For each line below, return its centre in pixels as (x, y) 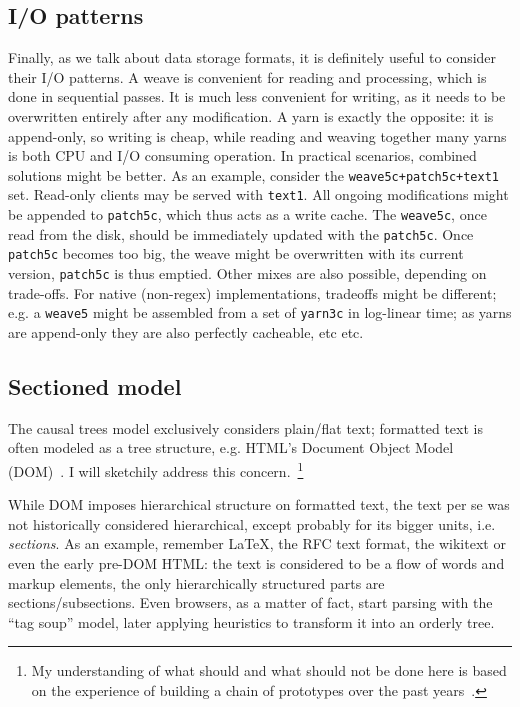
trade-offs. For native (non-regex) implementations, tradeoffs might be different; (252, 292)
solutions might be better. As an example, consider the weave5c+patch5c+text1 (253, 174)
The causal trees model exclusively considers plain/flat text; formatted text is (245, 427)
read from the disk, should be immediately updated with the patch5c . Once (241, 233)
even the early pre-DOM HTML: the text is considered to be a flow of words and (256, 562)
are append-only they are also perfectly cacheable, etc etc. (186, 331)
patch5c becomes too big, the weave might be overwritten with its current (236, 253)
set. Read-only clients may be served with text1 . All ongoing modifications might (258, 194)
